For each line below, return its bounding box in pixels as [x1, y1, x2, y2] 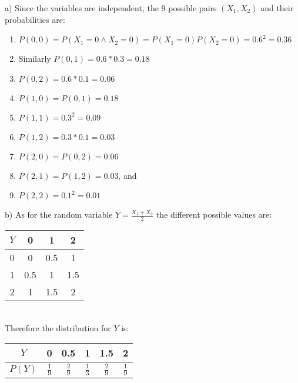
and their [260, 2, 294, 14]
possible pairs [168, 2, 217, 14]
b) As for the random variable [5, 208, 113, 221]
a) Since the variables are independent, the [5, 2, 159, 14]
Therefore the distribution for [5, 321, 111, 334]
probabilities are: [5, 13, 65, 25]
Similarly [18, 52, 51, 65]
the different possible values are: [156, 208, 272, 221]
